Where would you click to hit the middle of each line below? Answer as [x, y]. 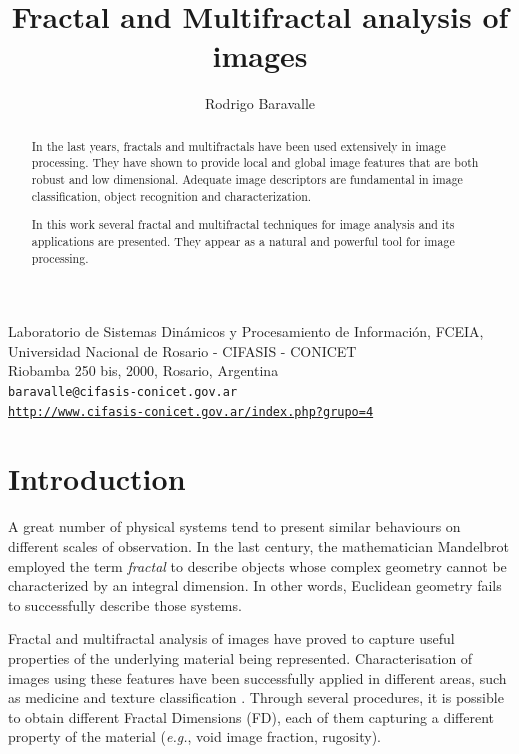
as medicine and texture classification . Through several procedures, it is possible [256, 697]
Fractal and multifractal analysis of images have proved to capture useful [231, 638]
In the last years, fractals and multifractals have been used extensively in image [238, 145]
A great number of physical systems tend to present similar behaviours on [234, 526]
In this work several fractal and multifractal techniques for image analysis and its [243, 224]
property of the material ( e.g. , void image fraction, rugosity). [194, 736]
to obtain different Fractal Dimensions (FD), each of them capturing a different [251, 716]
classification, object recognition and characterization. [171, 195]
